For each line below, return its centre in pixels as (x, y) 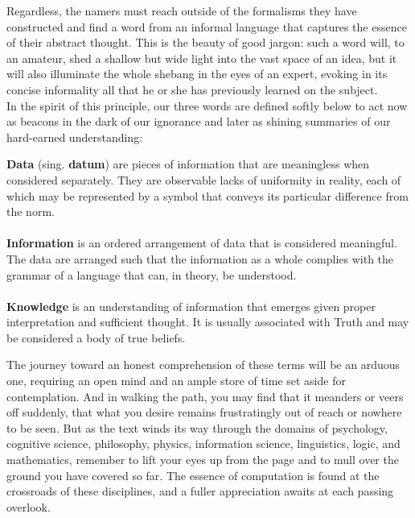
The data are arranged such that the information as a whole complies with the (200, 258)
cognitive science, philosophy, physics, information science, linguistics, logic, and (203, 443)
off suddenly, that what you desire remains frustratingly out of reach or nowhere (204, 412)
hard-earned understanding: (75, 137)
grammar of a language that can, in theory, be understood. (152, 274)
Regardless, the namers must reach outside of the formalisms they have (182, 10)
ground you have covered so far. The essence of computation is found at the (193, 475)
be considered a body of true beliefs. (96, 337)
